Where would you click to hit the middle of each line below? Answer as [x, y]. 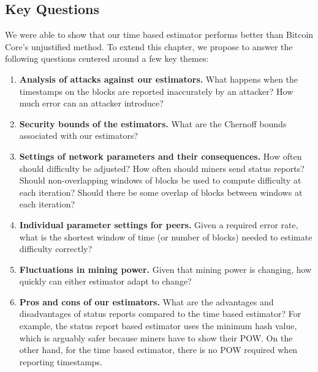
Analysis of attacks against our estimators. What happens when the [159, 79]
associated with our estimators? [79, 136]
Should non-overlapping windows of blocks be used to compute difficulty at [160, 180]
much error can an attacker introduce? [91, 103]
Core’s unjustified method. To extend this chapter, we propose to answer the [149, 46]
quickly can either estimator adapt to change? [105, 281]
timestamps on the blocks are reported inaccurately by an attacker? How [156, 91]
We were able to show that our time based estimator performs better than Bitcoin [159, 35]
